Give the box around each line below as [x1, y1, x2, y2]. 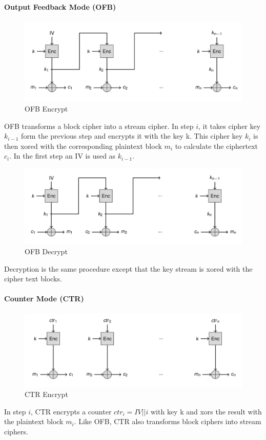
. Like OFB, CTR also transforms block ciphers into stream [74, 416, 261, 427]
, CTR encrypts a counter [30, 406, 112, 416]
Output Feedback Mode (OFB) [4, 1, 116, 12]
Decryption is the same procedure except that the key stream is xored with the [4, 263, 253, 274]
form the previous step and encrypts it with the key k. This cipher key [21, 130, 243, 141]
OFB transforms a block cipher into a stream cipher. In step [4, 120, 194, 131]
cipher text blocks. [4, 273, 62, 284]
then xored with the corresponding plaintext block [4, 140, 162, 151]
